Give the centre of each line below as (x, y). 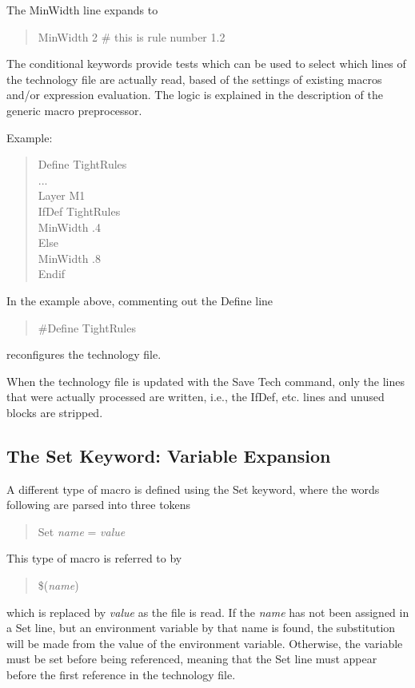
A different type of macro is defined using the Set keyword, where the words (193, 489)
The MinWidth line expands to (82, 10)
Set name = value (82, 531)
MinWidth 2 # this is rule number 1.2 (132, 36)
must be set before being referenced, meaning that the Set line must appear (192, 659)
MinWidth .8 (70, 258)
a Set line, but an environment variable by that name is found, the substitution (201, 628)
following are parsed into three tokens (99, 505)
